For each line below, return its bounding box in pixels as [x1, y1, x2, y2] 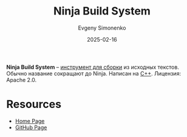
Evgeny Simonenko [78, 24, 126, 31]
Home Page [15, 117, 45, 124]
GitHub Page [15, 124, 47, 131]
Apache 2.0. [6, 76, 37, 83]
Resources [6, 98, 62, 111]
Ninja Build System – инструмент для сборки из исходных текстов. [6, 63, 179, 71]
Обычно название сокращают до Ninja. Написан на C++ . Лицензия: [6, 69, 181, 77]
